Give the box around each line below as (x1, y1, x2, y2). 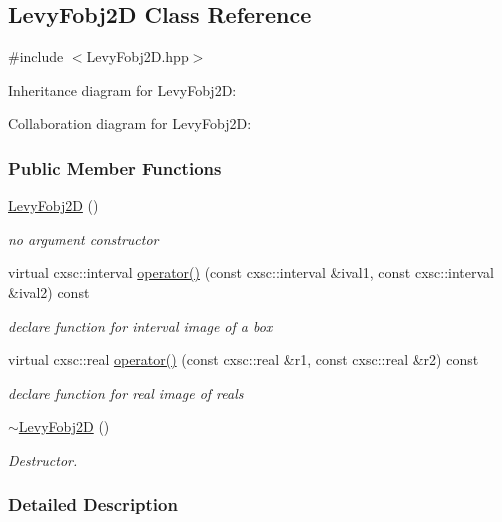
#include (8, 46, 64, 67)
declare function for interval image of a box (8, 315, 273, 336)
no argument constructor (8, 228, 159, 249)
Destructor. (8, 449, 78, 470)
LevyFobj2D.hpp (86, 46, 189, 67)
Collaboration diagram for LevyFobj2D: (8, 113, 252, 134)
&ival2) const (8, 281, 90, 302)
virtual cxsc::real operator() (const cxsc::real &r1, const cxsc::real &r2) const (8, 349, 479, 370)
